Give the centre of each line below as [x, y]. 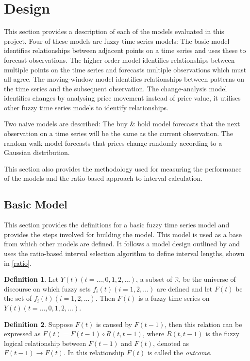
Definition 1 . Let [31, 279]
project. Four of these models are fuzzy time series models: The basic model [117, 41]
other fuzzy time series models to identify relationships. [86, 107]
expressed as [22, 334]
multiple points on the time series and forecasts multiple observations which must [125, 69]
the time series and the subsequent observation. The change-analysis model [116, 88]
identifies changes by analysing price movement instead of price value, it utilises [122, 98]
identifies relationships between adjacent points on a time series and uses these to [125, 50]
